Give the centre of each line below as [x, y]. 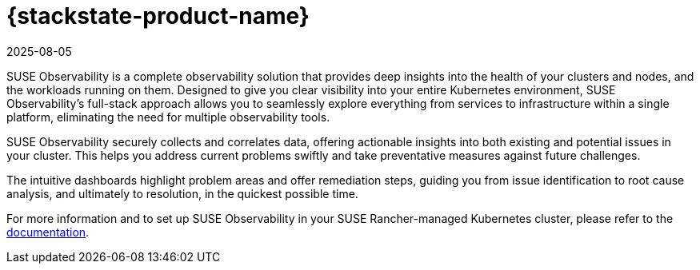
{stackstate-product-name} [158, 16]
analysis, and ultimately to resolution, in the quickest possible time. [182, 193]
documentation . [48, 232]
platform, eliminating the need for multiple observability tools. [168, 117]
